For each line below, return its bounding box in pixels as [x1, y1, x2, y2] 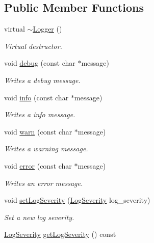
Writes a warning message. [4, 143, 88, 154]
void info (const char [4, 92, 69, 102]
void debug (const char [4, 58, 75, 68]
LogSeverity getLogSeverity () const [4, 229, 116, 239]
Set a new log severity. [4, 211, 74, 222]
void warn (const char [4, 126, 72, 137]
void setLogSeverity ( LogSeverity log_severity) [4, 195, 150, 205]
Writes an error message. [4, 177, 83, 188]
